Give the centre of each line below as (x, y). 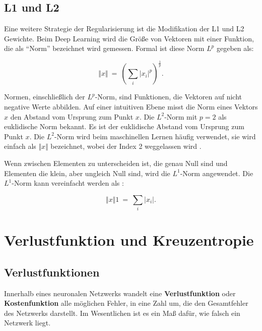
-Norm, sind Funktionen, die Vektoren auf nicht (168, 97)
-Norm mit (181, 116)
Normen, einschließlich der (45, 97)
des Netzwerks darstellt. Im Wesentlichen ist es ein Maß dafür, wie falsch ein (122, 313)
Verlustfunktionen (52, 272)
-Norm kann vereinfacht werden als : (68, 183)
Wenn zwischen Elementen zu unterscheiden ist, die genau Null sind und (116, 163)
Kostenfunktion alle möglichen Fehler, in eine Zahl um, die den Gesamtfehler (126, 303)
